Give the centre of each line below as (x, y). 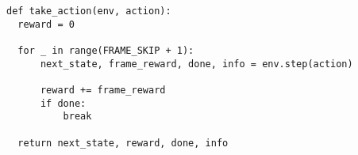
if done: (63, 103)
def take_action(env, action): (89, 11)
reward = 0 (46, 24)
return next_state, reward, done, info (123, 143)
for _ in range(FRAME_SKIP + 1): (106, 50)
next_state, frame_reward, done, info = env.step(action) (196, 64)
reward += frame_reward (103, 90)
